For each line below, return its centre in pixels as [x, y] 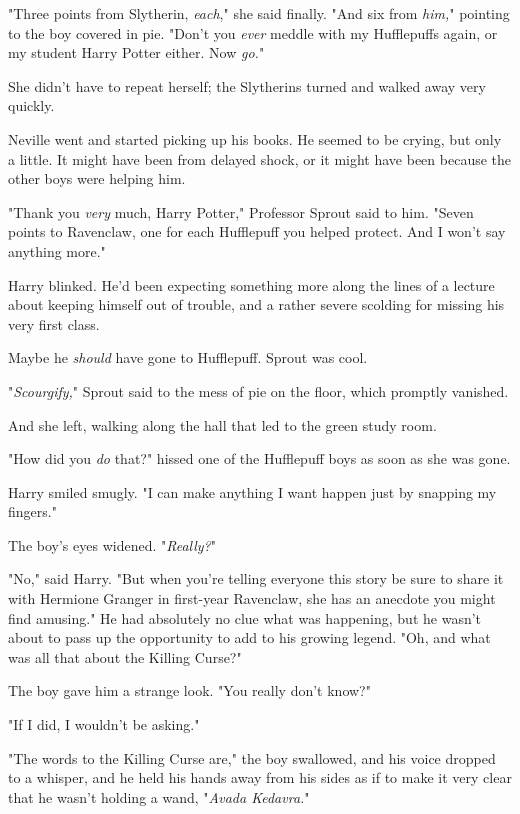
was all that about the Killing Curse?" [125, 656]
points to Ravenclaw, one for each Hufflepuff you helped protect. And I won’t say [257, 231]
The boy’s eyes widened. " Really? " [112, 544]
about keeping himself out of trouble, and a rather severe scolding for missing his [256, 304]
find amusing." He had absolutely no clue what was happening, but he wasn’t [245, 617]
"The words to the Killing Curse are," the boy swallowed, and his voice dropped [252, 757]
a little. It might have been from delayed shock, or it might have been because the [260, 158]
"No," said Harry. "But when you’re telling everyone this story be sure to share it [256, 578]
